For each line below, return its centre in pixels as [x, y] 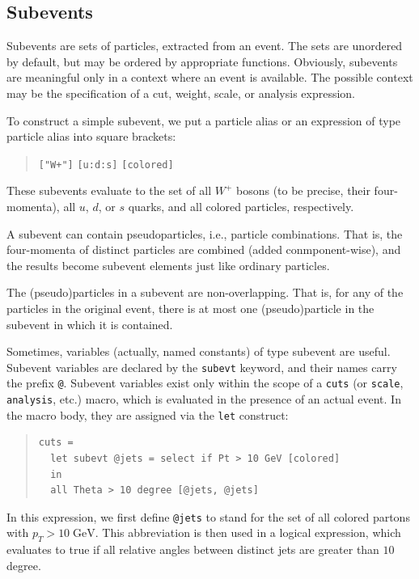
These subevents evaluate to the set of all [109, 190]
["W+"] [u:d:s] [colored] [106, 165]
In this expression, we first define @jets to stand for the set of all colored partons [208, 516]
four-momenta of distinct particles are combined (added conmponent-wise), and [204, 249]
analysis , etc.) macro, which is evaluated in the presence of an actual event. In [204, 399]
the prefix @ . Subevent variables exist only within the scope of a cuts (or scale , [205, 383]
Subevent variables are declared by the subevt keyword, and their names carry [202, 367]
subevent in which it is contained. [90, 324]
